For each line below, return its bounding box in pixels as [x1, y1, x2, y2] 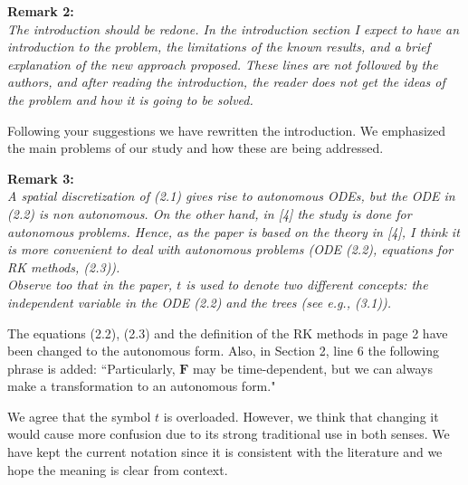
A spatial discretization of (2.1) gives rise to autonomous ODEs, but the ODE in [7, 186, 455, 205]
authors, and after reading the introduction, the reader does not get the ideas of [7, 72, 445, 91]
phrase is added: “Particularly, [7, 358, 176, 377]
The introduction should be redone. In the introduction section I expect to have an [7, 19, 460, 38]
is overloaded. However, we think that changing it [163, 406, 439, 425]
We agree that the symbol [7, 406, 151, 425]
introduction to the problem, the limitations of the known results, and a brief [7, 37, 430, 56]
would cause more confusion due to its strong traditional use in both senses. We [7, 424, 450, 443]
